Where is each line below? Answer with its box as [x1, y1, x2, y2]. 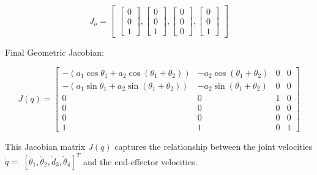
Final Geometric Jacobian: [5, 46, 104, 59]
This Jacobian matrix [5, 140, 86, 152]
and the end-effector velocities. [83, 155, 198, 167]
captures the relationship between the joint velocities [114, 140, 313, 152]
